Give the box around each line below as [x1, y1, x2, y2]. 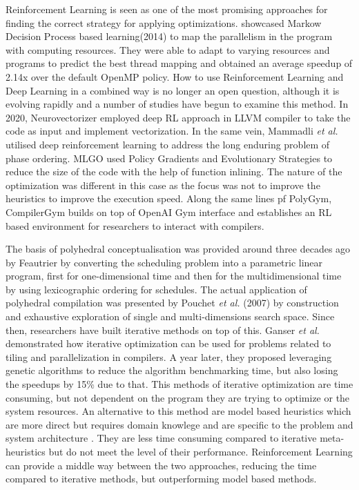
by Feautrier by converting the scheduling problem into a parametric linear [6, 255, 323, 269]
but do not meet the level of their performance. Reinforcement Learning [48, 444, 353, 458]
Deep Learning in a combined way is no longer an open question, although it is [6, 83, 340, 97]
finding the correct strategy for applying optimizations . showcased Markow [6, 15, 322, 30]
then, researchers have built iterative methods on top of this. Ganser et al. [6, 322, 320, 337]
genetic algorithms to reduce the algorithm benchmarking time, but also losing [6, 363, 338, 378]
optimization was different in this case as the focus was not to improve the [6, 177, 320, 192]
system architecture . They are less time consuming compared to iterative [6, 431, 317, 445]
